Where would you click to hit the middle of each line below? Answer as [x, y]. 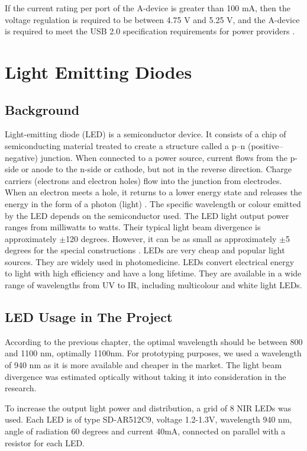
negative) [21, 157]
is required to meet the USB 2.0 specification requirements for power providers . [150, 31]
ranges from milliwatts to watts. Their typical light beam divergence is [133, 227]
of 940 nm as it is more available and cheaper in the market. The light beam [143, 365]
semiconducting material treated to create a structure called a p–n [125, 145]
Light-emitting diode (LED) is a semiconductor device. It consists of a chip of [146, 134]
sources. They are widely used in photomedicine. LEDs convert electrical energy [150, 261]
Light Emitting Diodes [98, 71]
